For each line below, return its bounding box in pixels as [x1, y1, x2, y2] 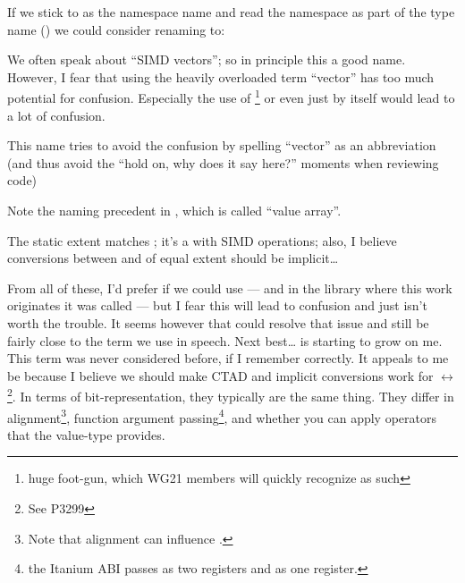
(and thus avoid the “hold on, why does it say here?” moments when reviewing [7, 153, 439, 172]
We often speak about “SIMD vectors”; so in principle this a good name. [7, 50, 406, 69]
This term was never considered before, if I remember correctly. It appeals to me [7, 349, 449, 368]
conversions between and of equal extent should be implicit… [7, 249, 339, 267]
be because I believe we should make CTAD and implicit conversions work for [7, 366, 434, 384]
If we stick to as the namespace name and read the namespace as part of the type [7, 3, 455, 21]
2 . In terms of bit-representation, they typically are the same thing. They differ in [7, 384, 454, 405]
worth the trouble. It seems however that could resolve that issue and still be [7, 313, 429, 332]
